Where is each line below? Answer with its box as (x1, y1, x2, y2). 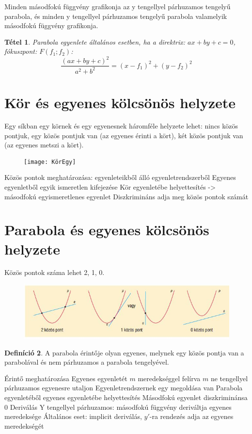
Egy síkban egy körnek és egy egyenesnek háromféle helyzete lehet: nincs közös (4, 121, 238, 130)
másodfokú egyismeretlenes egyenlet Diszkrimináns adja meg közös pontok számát (4, 191, 249, 201)
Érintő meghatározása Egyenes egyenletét (4, 373, 127, 383)
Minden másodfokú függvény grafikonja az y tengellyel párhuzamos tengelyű (4, 1, 231, 11)
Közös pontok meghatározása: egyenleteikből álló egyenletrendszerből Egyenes (4, 172, 236, 182)
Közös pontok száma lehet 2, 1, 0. (4, 267, 105, 277)
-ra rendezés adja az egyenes (149, 411, 234, 421)
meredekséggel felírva (138, 373, 201, 383)
